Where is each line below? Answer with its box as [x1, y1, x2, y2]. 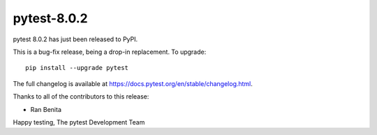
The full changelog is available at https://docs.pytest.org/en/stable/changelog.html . [13, 79, 253, 87]
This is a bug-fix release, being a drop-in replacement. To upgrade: [13, 48, 207, 56]
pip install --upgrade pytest [25, 64, 129, 72]
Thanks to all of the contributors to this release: [13, 92, 149, 101]
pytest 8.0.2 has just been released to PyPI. [13, 35, 138, 43]
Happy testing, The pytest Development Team [13, 118, 145, 126]
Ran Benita [30, 105, 62, 113]
